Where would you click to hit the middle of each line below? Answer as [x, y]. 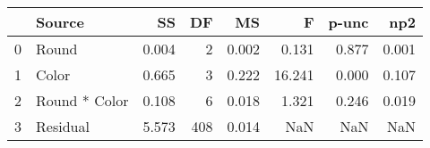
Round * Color [82, 100]
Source [60, 22]
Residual [63, 126]
